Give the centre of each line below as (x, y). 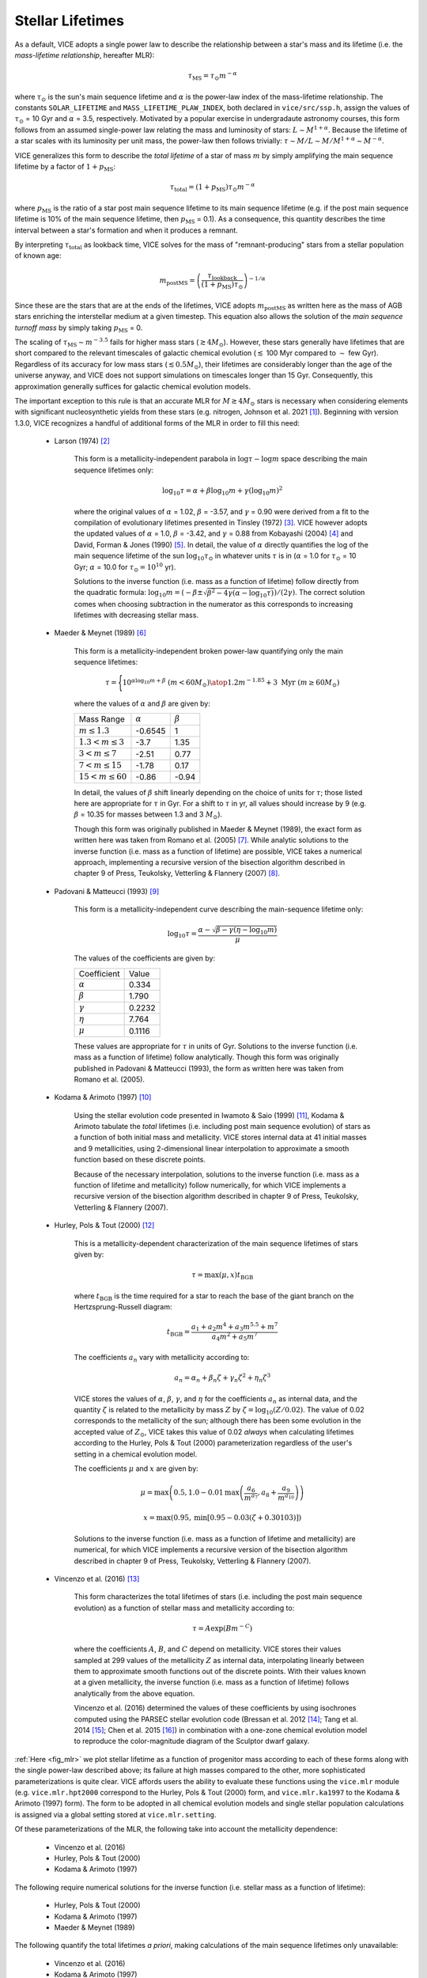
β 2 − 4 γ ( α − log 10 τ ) (240, 593)
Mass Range (102, 719)
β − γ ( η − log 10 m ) (247, 931)
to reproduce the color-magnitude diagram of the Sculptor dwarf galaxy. (192, 1741)
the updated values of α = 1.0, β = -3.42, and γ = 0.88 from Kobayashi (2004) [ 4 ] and (213, 533)
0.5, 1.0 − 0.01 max (207, 1492)
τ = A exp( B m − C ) (223, 1628)
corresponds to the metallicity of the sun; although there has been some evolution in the (217, 1421)
